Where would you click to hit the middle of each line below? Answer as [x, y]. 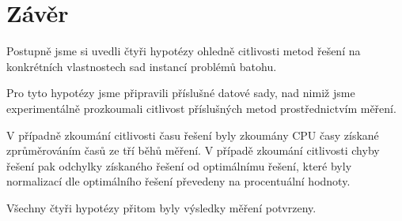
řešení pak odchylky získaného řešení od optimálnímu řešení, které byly [179, 165]
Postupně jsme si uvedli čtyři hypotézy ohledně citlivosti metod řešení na [184, 51]
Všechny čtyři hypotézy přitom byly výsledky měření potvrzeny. [161, 207]
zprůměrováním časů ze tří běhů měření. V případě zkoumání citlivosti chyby [193, 150]
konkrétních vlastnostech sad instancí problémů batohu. [142, 66]
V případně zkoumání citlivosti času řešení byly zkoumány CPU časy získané [193, 135]
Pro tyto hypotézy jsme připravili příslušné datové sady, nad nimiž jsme [181, 93]
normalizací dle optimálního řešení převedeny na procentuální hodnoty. [178, 181]
